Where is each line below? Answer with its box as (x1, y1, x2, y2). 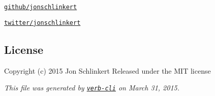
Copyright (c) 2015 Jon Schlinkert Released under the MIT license (4, 65, 211, 76)
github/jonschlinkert (4, 4, 77, 11)
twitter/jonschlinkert (4, 19, 81, 26)
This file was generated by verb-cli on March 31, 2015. (4, 82, 180, 93)
